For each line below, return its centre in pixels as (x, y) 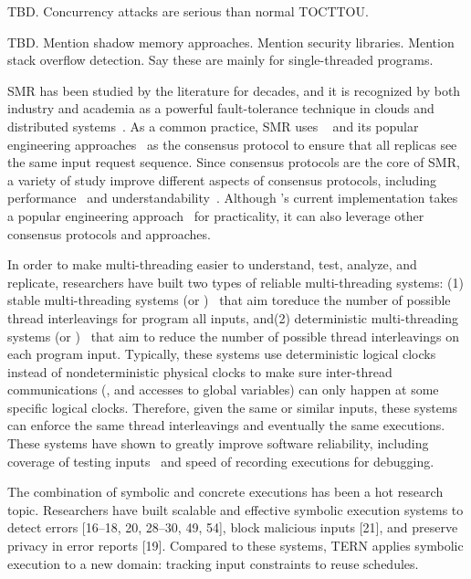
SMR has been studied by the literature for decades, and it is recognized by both (234, 90)
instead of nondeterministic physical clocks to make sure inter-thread (200, 371)
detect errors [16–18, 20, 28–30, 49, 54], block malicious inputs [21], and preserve (233, 527)
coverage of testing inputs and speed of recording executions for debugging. (221, 461)
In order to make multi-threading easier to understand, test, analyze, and (212, 264)
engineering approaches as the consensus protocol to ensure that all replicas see (232, 144)
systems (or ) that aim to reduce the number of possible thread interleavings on (233, 336)
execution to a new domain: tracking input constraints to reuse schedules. (213, 563)
